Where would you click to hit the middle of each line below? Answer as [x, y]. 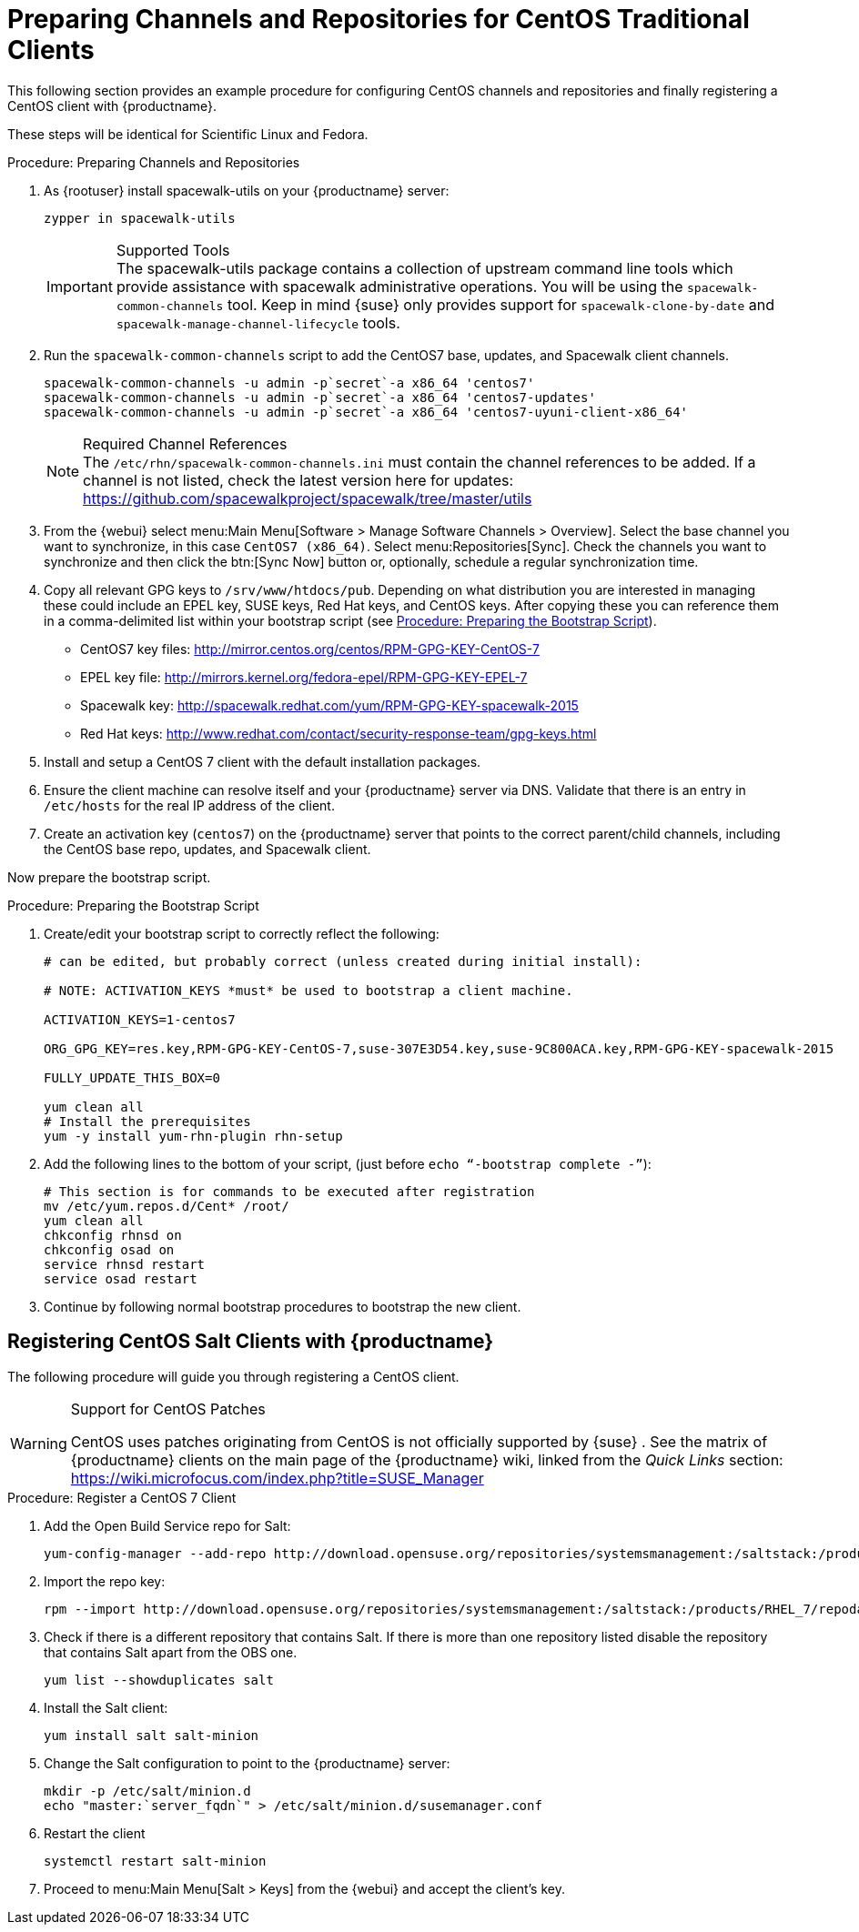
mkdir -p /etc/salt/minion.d [147, 1791]
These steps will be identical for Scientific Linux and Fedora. [188, 134]
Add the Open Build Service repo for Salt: [167, 1525]
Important [80, 286]
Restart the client [95, 1833]
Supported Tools [173, 250]
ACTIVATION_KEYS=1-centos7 [140, 1019]
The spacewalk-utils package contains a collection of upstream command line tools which [424, 268]
